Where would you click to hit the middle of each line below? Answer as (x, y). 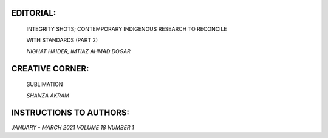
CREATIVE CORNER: (50, 69)
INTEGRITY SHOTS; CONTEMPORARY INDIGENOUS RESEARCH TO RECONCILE (127, 29)
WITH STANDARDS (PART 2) (62, 40)
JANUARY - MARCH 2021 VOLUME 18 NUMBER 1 (73, 127)
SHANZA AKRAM (48, 95)
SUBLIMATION (45, 84)
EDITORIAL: (34, 13)
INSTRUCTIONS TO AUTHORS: (70, 113)
